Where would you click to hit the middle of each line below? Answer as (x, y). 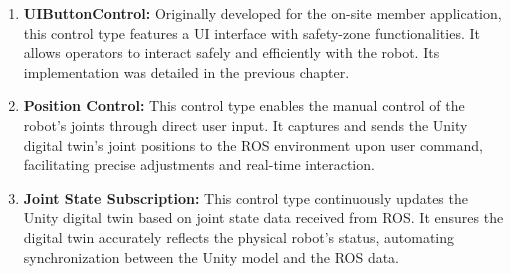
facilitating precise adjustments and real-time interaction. (199, 164)
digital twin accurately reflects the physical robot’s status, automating (239, 236)
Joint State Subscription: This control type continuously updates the (245, 197)
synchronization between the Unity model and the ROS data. (211, 256)
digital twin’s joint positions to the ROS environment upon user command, (253, 144)
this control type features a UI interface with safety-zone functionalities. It (251, 32)
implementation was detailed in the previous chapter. (186, 71)
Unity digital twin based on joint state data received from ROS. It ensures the (263, 217)
